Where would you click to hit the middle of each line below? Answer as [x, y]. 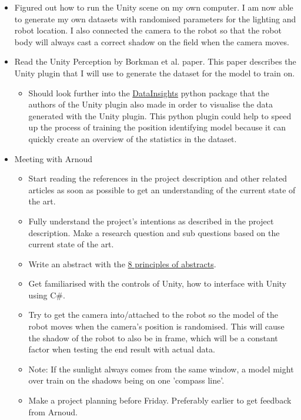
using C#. [47, 295]
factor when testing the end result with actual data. [122, 349]
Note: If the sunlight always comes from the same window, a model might [161, 369]
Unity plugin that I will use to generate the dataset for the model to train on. [155, 73]
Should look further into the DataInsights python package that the [149, 93]
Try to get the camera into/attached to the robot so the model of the [153, 315]
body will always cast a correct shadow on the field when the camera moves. [152, 41]
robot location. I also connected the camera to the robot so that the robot [148, 30]
